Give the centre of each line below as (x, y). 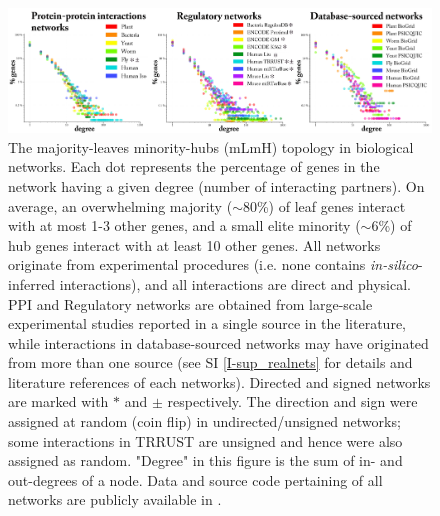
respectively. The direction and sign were (292, 401)
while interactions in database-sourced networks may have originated (218, 342)
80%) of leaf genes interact (324, 205)
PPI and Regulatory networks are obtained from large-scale (190, 303)
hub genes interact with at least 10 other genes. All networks (194, 244)
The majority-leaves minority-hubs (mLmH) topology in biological (211, 146)
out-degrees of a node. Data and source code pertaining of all (195, 479)
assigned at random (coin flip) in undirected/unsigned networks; (204, 421)
